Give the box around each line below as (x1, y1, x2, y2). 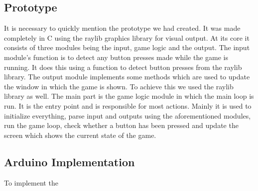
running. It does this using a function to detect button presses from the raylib (4, 62, 242, 72)
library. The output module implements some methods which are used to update (4, 71, 250, 82)
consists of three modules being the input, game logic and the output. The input (4, 42, 250, 53)
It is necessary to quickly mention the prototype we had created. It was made (4, 23, 241, 33)
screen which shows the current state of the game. (4, 129, 156, 140)
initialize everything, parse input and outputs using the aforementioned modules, (4, 110, 251, 121)
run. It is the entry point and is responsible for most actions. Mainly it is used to (4, 100, 252, 111)
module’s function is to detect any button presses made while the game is (4, 52, 229, 62)
